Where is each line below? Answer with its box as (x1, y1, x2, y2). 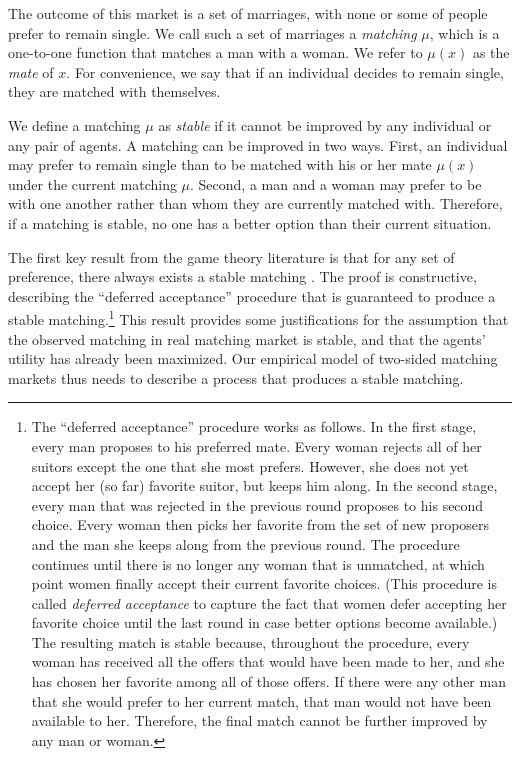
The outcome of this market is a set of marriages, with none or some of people (8, 3, 488, 23)
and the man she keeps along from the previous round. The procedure (31, 533, 460, 554)
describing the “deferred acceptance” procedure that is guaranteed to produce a (8, 285, 496, 306)
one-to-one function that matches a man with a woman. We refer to (8, 42, 423, 63)
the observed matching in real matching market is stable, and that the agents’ (8, 328, 486, 349)
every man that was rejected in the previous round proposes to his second (31, 494, 484, 515)
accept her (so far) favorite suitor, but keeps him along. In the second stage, (31, 475, 498, 496)
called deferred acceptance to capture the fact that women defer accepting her (31, 592, 507, 613)
